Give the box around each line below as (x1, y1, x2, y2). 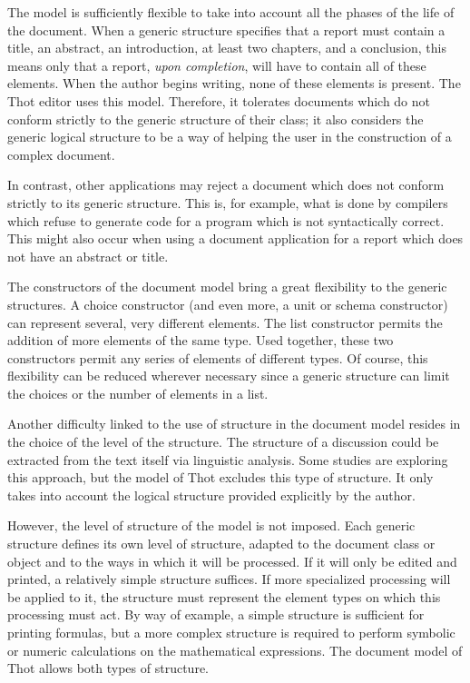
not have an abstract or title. (7, 246, 169, 265)
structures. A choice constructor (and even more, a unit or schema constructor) (7, 294, 448, 313)
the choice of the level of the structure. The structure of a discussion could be (7, 432, 439, 451)
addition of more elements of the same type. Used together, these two (7, 331, 394, 350)
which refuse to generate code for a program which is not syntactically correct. (7, 211, 445, 230)
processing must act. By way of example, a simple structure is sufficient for (7, 605, 425, 624)
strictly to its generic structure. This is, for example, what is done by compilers (7, 193, 448, 212)
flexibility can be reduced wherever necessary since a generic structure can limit (7, 366, 450, 385)
